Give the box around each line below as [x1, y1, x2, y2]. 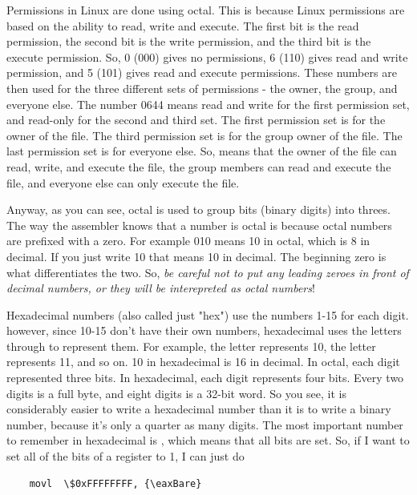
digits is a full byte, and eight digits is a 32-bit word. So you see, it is [6, 384, 346, 401]
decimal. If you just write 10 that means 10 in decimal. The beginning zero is [6, 247, 387, 264]
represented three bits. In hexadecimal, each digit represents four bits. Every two [6, 369, 404, 386]
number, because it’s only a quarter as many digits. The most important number [6, 416, 403, 433]
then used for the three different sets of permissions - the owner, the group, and [6, 79, 398, 96]
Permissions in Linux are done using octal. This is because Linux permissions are [6, 2, 405, 18]
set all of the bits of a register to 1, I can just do [6, 448, 245, 465]
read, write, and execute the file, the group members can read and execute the [6, 158, 391, 175]
